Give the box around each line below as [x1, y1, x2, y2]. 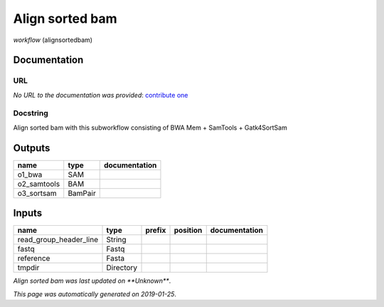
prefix [145, 225, 166, 235]
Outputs [13, 142, 50, 154]
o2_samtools [17, 179, 60, 189]
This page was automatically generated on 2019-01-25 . [13, 289, 177, 298]
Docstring [13, 108, 49, 118]
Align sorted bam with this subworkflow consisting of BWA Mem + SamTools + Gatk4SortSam [13, 123, 287, 132]
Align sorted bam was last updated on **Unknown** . [13, 276, 171, 285]
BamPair [68, 188, 96, 198]
